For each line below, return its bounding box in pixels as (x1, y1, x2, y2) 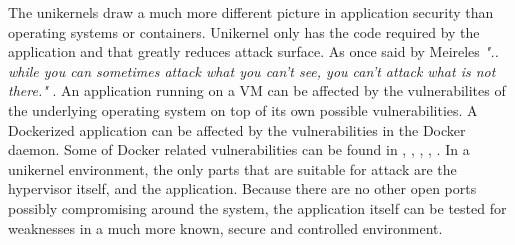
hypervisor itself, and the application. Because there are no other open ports (8, 178, 477, 199)
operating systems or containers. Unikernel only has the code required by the (8, 21, 480, 42)
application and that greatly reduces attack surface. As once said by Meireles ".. (8, 41, 499, 62)
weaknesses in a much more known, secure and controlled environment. (8, 217, 443, 238)
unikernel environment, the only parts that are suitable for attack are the (8, 158, 457, 179)
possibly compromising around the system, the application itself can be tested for (8, 197, 507, 218)
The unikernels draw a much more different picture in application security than (8, 2, 494, 22)
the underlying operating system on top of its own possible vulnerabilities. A (8, 99, 478, 120)
